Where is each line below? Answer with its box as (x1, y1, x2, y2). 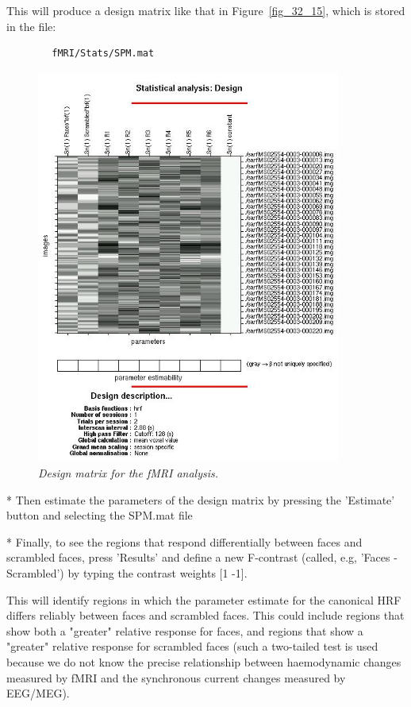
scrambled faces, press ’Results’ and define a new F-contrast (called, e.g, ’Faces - (6, 549, 398, 566)
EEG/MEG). (6, 685, 70, 701)
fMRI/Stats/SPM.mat (52, 48, 155, 60)
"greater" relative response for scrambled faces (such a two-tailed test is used (6, 638, 378, 655)
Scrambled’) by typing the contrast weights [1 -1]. (6, 564, 248, 581)
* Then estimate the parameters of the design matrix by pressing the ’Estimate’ (6, 491, 395, 508)
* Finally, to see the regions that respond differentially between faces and (6, 533, 363, 550)
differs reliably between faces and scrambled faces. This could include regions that (6, 607, 405, 624)
